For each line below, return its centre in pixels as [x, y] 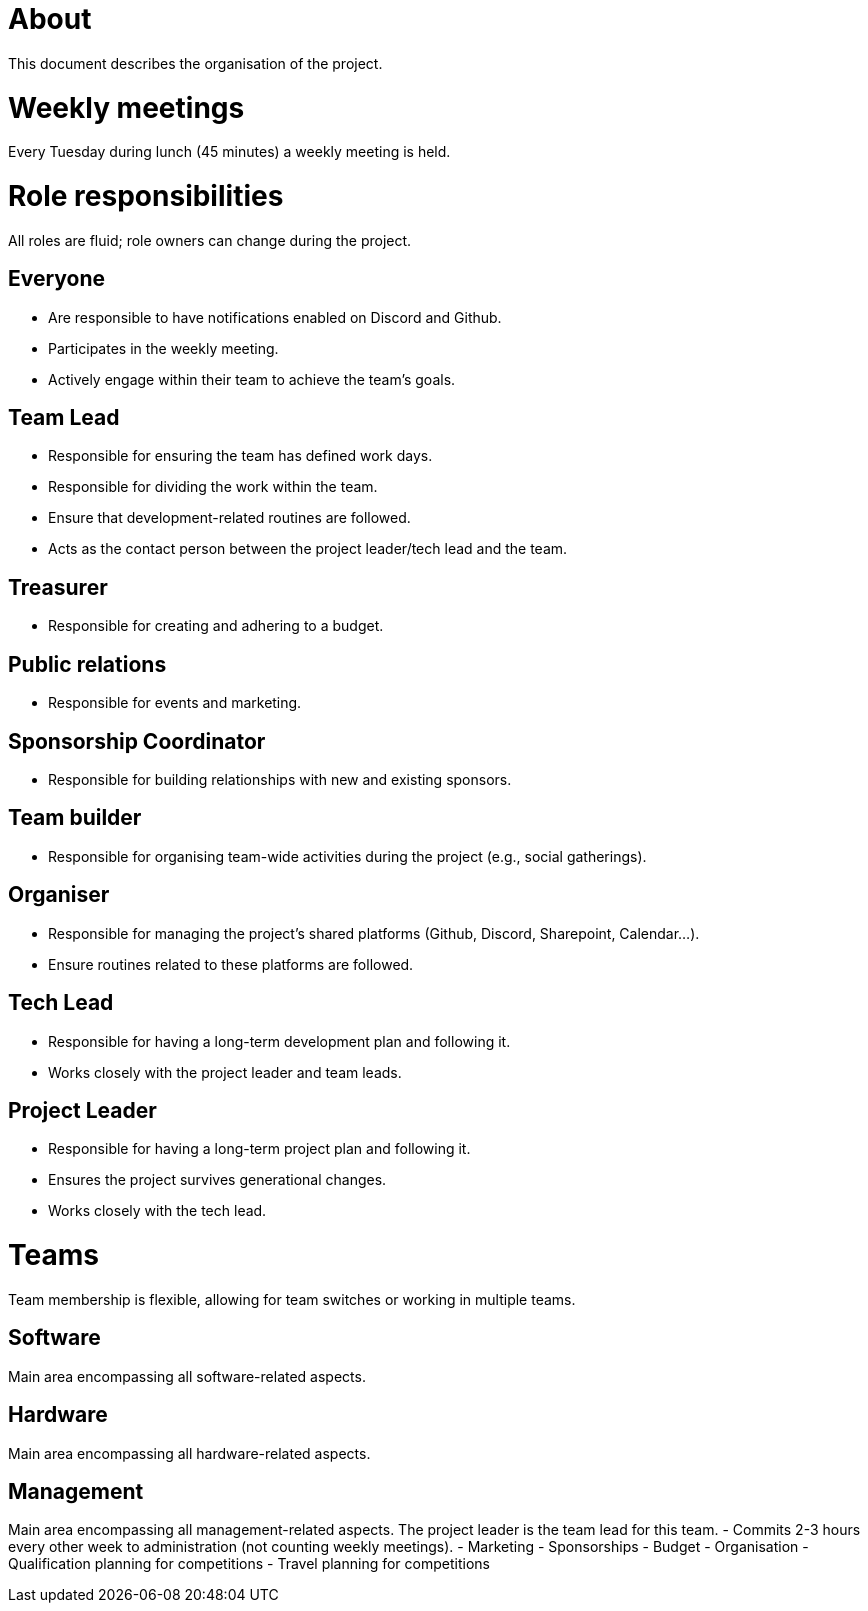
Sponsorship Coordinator [137, 741]
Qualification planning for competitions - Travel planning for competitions [249, 1564]
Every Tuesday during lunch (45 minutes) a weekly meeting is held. [229, 152]
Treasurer [58, 587]
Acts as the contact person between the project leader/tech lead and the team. [308, 549]
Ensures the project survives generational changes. [217, 1180]
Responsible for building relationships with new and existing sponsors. [280, 779]
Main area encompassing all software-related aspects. [187, 1376]
